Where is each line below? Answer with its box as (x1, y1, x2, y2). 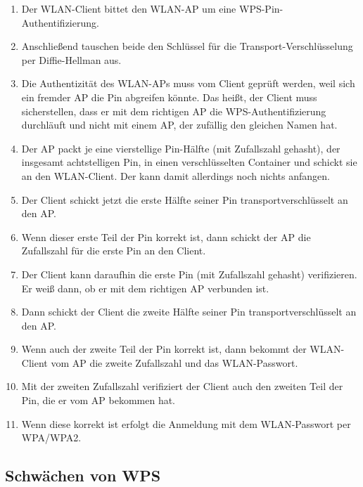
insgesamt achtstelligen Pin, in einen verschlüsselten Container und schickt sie (21, 155, 357, 169)
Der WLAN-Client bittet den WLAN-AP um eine (21, 1, 236, 15)
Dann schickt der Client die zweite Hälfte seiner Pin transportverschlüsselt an (21, 304, 357, 319)
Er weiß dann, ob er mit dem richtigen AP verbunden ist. (21, 280, 269, 295)
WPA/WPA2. (21, 430, 82, 445)
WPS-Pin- (238, 1, 284, 15)
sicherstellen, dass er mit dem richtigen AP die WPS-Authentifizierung (21, 103, 326, 118)
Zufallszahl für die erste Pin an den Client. (21, 243, 206, 258)
